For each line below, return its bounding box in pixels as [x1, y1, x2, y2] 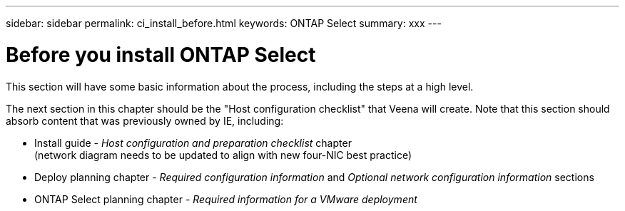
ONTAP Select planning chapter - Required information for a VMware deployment [34, 192, 417, 205]
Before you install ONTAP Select [6, 42, 316, 67]
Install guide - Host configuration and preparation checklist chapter [34, 136, 352, 149]
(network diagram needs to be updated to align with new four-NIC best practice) [34, 148, 412, 161]
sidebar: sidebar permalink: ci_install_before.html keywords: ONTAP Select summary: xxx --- [6, 17, 442, 29]
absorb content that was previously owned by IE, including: [6, 114, 284, 127]
